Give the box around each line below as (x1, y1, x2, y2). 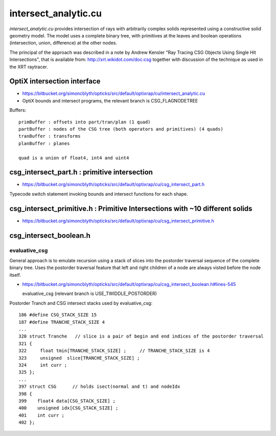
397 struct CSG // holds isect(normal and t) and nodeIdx (18, 384, 180, 389)
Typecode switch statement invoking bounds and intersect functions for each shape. (9, 191, 189, 197)
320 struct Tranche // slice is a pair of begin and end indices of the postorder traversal (18, 334, 264, 339)
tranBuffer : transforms (18, 133, 81, 139)
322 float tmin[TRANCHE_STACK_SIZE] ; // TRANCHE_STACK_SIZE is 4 (18, 348, 210, 354)
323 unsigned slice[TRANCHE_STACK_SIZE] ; (18, 355, 140, 361)
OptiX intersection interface (9, 77, 101, 86)
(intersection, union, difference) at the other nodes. (9, 40, 118, 46)
